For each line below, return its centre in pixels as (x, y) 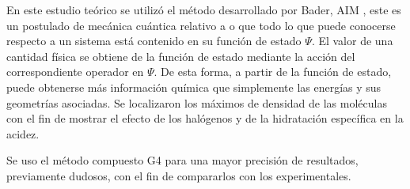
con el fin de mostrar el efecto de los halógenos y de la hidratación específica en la (205, 118)
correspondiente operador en (75, 72)
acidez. (23, 133)
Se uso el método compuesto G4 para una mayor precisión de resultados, (182, 160)
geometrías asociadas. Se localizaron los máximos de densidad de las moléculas (197, 102)
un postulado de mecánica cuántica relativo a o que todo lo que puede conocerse (201, 25)
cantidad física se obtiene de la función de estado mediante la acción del (181, 56)
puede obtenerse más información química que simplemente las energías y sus (194, 87)
